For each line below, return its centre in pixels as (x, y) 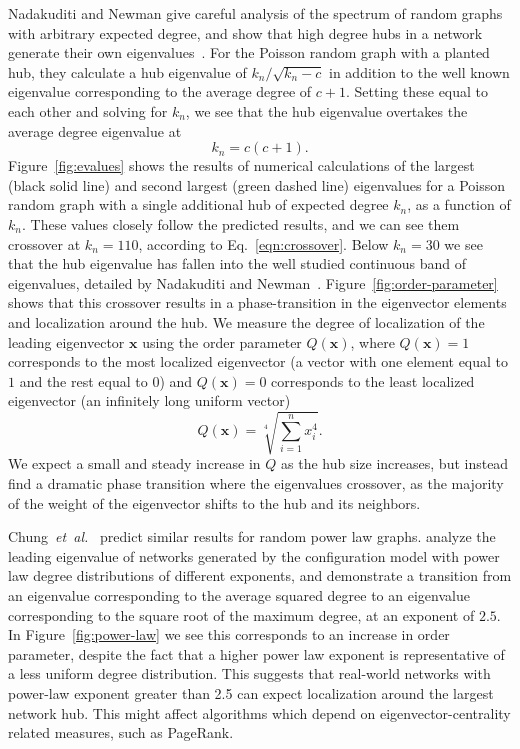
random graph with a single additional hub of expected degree (198, 204)
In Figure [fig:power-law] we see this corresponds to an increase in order (229, 634)
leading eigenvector (66, 341)
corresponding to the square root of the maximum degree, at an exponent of (241, 614)
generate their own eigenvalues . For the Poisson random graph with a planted (249, 52)
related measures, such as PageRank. (121, 732)
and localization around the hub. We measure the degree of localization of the (246, 321)
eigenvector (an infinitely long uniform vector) (149, 400)
